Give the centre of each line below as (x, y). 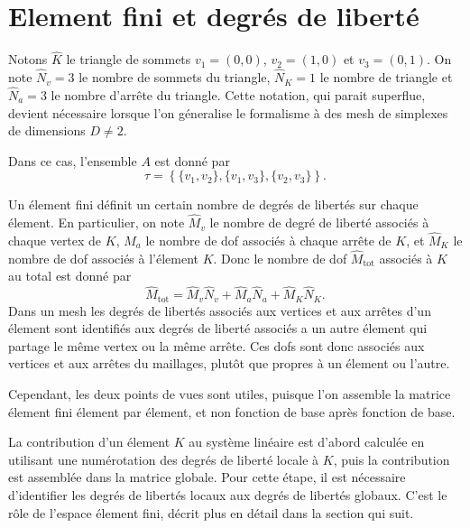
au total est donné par (70, 276)
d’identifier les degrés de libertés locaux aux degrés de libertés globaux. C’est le (228, 494)
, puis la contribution (392, 459)
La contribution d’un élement (89, 442)
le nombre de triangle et (386, 77)
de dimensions (47, 130)
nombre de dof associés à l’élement (104, 258)
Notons (28, 59)
